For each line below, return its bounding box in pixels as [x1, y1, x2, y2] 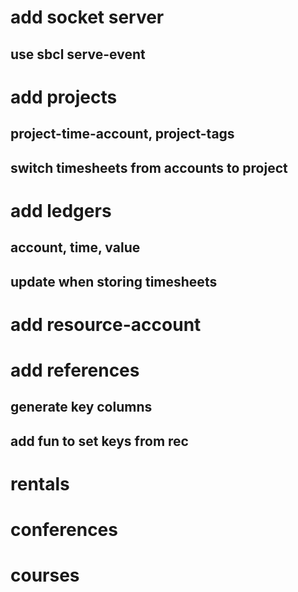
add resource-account [10, 313, 202, 336]
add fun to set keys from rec [10, 432, 189, 450]
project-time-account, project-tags [10, 126, 235, 143]
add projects [10, 86, 118, 108]
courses [10, 564, 80, 587]
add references [10, 359, 140, 381]
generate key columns [10, 399, 153, 416]
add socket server [10, 6, 165, 29]
